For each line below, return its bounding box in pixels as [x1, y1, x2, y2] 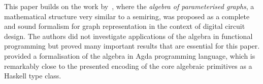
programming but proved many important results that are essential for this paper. [4, 40, 260, 51]
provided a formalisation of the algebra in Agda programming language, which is [4, 50, 255, 61]
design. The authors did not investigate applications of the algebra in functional [4, 30, 253, 41]
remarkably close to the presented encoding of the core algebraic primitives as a [4, 60, 252, 71]
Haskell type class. [4, 70, 61, 81]
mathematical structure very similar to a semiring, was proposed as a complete [4, 11, 250, 21]
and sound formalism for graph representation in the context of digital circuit [4, 21, 245, 31]
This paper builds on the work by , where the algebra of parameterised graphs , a [4, 1, 254, 11]
